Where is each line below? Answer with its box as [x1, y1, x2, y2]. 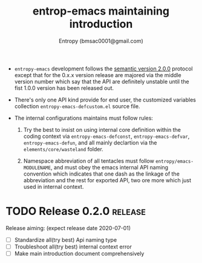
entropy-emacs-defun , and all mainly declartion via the [23, 138, 157, 146]
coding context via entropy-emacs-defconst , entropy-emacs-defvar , [23, 132, 190, 140]
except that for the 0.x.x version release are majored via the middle [14, 71, 182, 78]
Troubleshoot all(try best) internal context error [14, 243, 132, 250]
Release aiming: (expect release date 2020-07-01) [5, 224, 131, 231]
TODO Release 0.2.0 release [5, 205, 146, 218]
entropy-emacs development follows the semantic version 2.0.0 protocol [14, 65, 193, 72]
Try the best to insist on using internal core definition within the [23, 126, 181, 133]
